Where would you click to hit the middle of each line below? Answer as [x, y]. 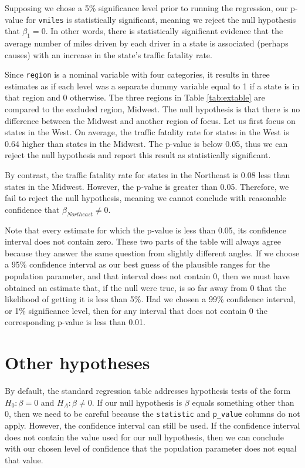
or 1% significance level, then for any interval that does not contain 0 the [136, 310]
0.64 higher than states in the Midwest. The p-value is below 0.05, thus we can [146, 143]
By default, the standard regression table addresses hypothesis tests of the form [148, 391]
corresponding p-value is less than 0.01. [75, 322]
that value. [24, 459]
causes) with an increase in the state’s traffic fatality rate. [109, 54]
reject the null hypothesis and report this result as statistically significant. [138, 155]
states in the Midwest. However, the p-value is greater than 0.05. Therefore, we [147, 186]
